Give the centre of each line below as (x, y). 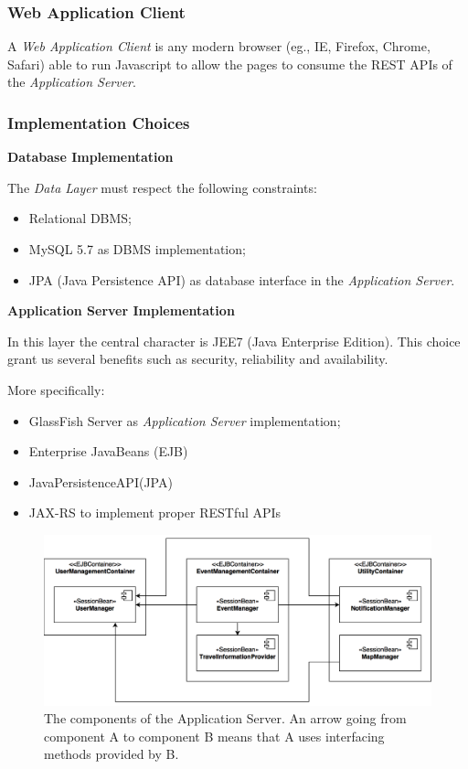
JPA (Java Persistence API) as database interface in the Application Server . (242, 279)
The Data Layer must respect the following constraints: (162, 187)
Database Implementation (90, 157)
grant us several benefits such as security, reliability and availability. (198, 359)
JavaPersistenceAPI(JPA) (101, 481)
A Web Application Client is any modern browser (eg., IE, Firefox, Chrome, (219, 46)
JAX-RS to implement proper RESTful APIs (155, 513)
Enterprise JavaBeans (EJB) (108, 451)
